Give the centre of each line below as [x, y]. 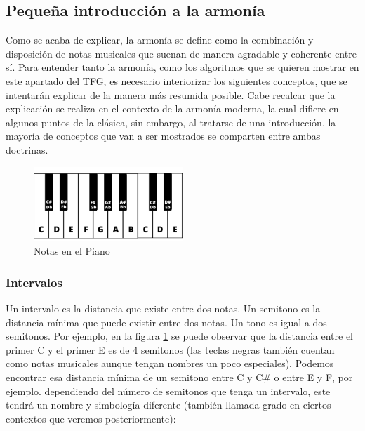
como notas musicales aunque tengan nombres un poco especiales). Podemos [170, 363]
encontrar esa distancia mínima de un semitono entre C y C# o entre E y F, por [179, 377]
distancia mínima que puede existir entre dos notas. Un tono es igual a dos [166, 322]
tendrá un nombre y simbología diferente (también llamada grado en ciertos [168, 405]
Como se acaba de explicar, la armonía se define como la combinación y [160, 40]
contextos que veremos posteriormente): [91, 418]
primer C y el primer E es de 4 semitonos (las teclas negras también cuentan [170, 349]
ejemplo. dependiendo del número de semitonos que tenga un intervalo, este [168, 391]
